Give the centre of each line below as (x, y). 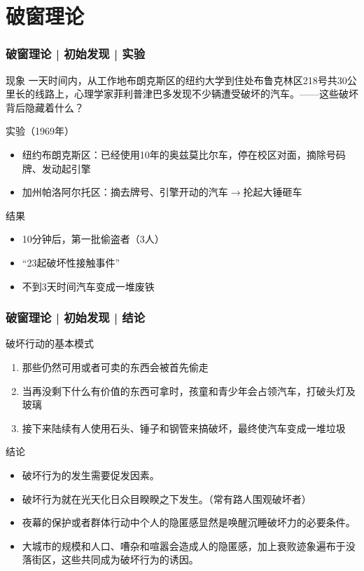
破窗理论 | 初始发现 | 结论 (76, 317)
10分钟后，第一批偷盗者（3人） (93, 239)
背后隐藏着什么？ (45, 107)
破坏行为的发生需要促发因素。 (91, 475)
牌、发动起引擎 (56, 168)
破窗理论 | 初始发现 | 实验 (76, 54)
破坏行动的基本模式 (50, 343)
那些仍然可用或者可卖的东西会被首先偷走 (115, 367)
